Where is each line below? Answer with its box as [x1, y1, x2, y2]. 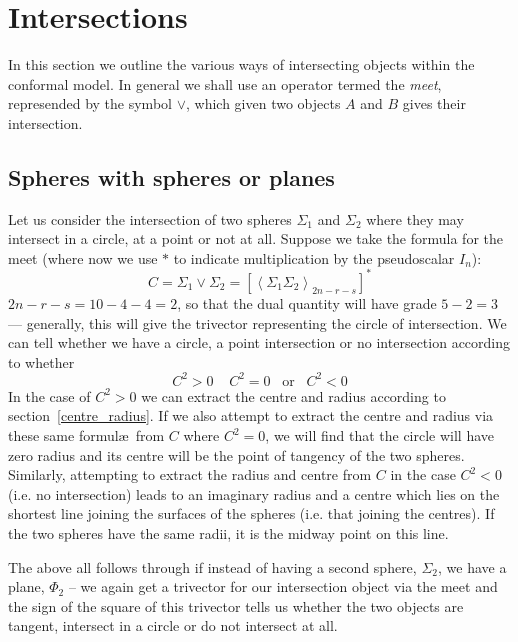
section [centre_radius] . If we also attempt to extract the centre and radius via [8, 405, 494, 426]
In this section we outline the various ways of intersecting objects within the [8, 54, 475, 75]
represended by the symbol [8, 93, 172, 114]
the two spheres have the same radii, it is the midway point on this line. [8, 523, 449, 544]
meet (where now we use [8, 247, 158, 268]
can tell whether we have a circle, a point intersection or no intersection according [8, 332, 511, 353]
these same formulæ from [8, 425, 165, 446]
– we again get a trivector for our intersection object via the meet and [68, 576, 498, 597]
